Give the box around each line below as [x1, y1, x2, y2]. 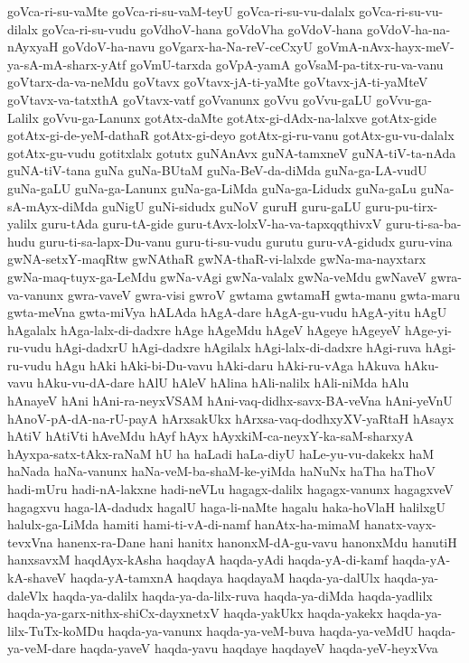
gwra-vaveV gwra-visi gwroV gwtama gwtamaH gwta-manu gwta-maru [67, 285, 461, 303]
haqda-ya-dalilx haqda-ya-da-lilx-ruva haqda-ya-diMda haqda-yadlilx [52, 585, 433, 604]
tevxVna [7, 532, 53, 551]
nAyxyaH [7, 37, 59, 56]
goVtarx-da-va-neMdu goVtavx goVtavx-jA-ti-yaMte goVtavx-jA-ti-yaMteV [7, 72, 428, 91]
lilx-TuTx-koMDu [7, 621, 104, 640]
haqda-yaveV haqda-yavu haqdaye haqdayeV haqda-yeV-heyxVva [80, 639, 438, 658]
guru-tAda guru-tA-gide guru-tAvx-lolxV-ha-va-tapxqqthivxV [41, 214, 382, 233]
